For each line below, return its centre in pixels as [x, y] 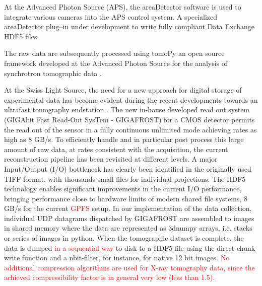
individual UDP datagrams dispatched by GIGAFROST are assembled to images [129, 218]
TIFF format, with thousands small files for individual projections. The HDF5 [125, 178]
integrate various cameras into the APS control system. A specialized [111, 16]
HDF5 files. [22, 36]
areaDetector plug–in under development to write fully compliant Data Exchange [129, 26]
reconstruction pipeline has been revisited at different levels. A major [111, 159]
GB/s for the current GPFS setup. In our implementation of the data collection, [128, 208]
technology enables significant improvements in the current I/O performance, [123, 189]
